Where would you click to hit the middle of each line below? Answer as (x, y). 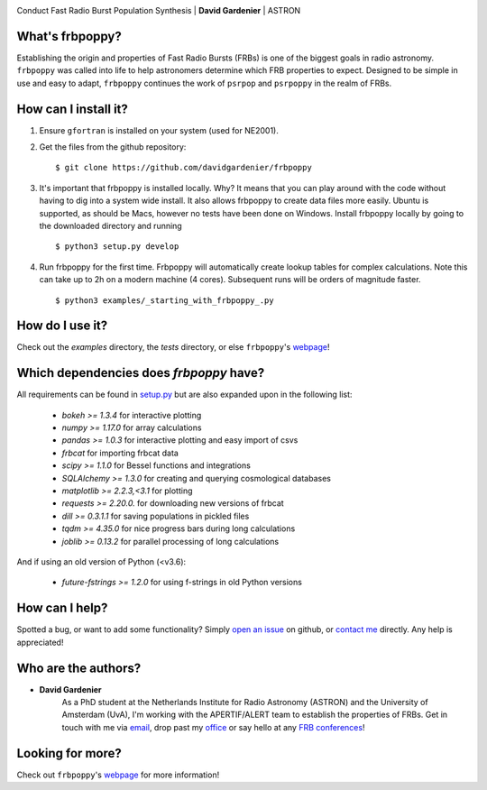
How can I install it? (72, 109)
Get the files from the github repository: (113, 147)
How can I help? (62, 608)
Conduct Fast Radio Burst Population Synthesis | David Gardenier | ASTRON (159, 10)
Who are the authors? (79, 668)
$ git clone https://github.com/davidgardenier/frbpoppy (184, 168)
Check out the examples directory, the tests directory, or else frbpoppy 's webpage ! (173, 347)
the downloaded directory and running (110, 225)
